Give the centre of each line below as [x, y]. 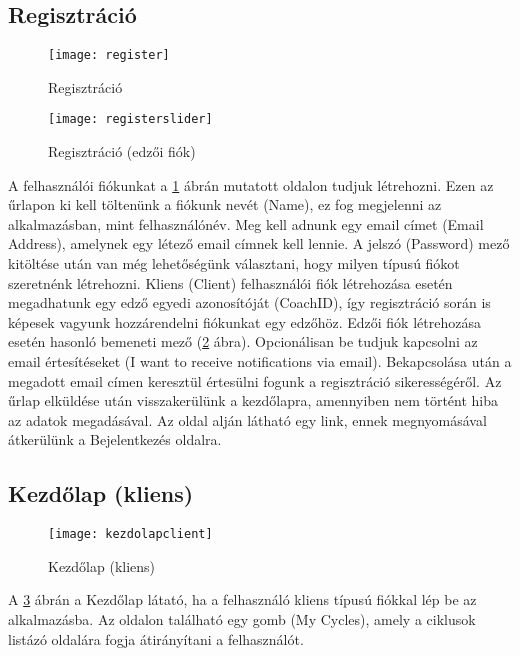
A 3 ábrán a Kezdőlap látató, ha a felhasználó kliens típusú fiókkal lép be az [242, 599]
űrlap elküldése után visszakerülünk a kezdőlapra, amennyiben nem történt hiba [253, 400]
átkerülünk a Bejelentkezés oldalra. [115, 439]
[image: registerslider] [130, 119]
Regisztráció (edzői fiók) [122, 151]
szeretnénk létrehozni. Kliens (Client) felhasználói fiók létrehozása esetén [230, 282]
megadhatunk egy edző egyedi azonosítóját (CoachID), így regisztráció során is [249, 302]
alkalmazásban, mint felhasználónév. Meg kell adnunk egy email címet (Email [246, 223]
